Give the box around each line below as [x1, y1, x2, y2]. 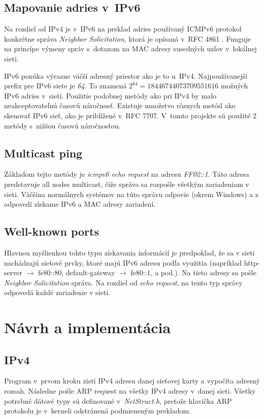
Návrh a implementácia [4, 317, 171, 338]
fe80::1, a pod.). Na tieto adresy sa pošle [130, 267, 256, 278]
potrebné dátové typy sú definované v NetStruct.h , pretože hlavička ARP [4, 395, 232, 406]
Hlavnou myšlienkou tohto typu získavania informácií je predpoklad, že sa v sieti [4, 247, 255, 257]
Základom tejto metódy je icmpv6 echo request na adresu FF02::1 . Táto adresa [4, 169, 249, 179]
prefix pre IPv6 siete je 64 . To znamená [4, 80, 127, 91]
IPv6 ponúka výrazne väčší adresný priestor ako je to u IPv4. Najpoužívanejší [4, 70, 247, 81]
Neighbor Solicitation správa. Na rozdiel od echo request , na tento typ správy [4, 277, 243, 287]
